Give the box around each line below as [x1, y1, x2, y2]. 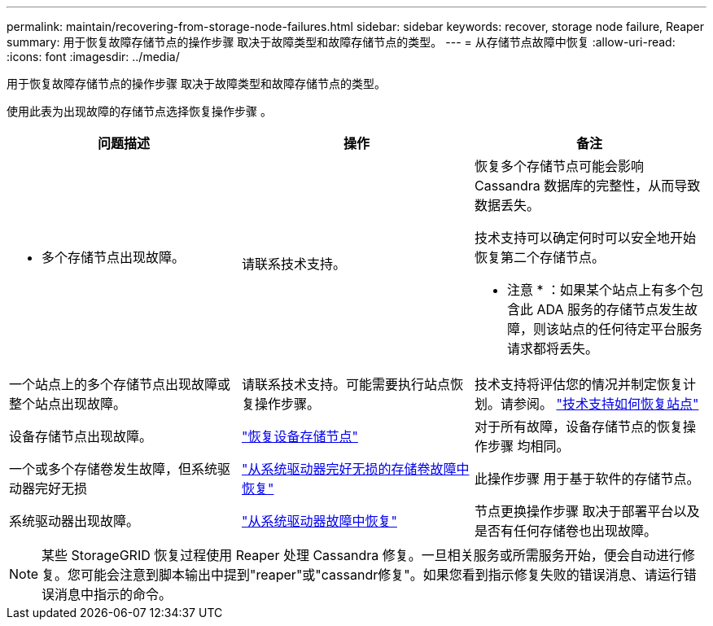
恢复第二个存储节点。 [474, 249, 605, 265]
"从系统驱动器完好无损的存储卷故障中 [241, 461, 470, 477]
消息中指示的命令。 [55, 586, 173, 602]
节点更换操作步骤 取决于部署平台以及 [474, 503, 700, 519]
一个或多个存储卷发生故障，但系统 [9, 461, 218, 477]
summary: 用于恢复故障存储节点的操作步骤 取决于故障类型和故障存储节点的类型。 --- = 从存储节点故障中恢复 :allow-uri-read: [7, 35, 676, 49]
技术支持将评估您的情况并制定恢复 [474, 376, 683, 392]
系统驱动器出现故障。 [9, 513, 140, 529]
